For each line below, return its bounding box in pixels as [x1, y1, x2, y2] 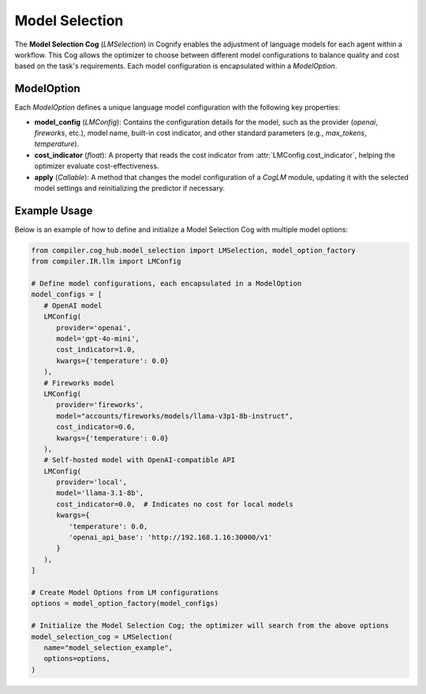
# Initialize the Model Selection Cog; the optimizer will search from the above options [31, 621, 390, 630]
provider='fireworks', [56, 401, 144, 409]
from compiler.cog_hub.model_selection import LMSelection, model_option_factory [31, 245, 357, 255]
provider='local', [56, 478, 128, 487]
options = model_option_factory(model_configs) [31, 599, 219, 608]
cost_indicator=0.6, [56, 423, 136, 431]
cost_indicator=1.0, [56, 345, 136, 354]
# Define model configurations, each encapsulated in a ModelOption [31, 279, 302, 288]
